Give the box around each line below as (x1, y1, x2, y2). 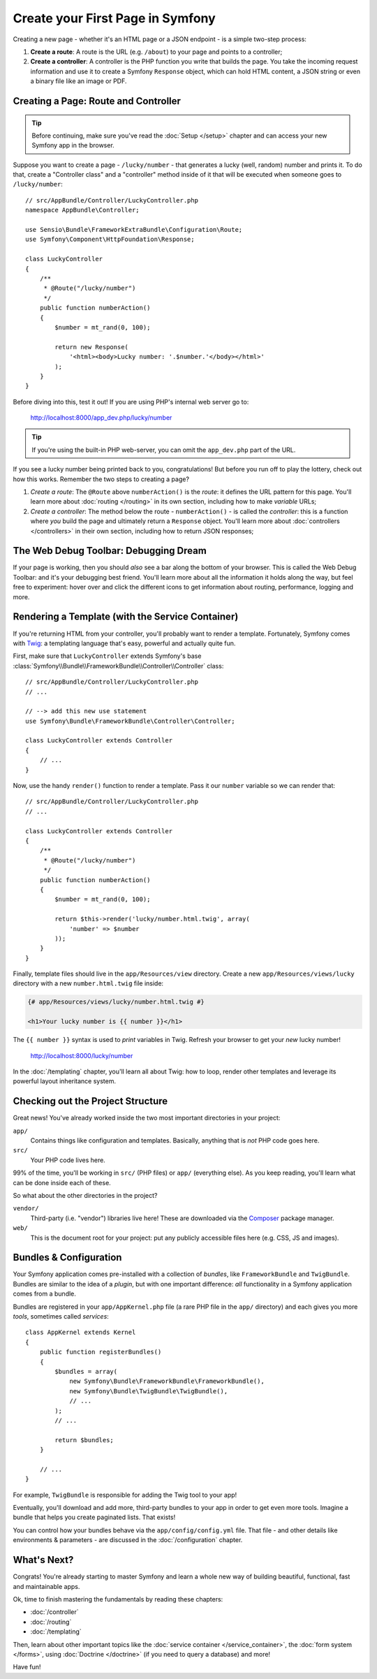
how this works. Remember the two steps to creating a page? (13, 475, 190, 483)
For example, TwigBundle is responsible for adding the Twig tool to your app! (13, 1490, 237, 1499)
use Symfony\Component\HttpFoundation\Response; (25, 235, 195, 244)
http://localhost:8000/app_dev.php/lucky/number (30, 413, 172, 422)
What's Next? (13, 1554, 74, 1566)
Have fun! (13, 1663, 41, 1671)
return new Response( (54, 343, 129, 351)
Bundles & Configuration (13, 1252, 122, 1263)
